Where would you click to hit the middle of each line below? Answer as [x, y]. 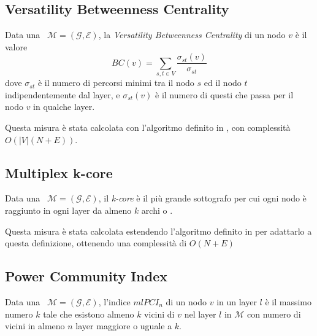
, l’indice [114, 301]
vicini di [159, 314]
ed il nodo [223, 83]
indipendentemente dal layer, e [63, 94]
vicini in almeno [35, 326]
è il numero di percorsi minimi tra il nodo [116, 83]
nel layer [200, 314]
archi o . [157, 210]
